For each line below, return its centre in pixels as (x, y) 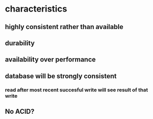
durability (20, 43)
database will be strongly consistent (61, 76)
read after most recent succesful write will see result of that (76, 89)
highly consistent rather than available (64, 27)
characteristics (36, 9)
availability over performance (50, 60)
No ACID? (20, 112)
